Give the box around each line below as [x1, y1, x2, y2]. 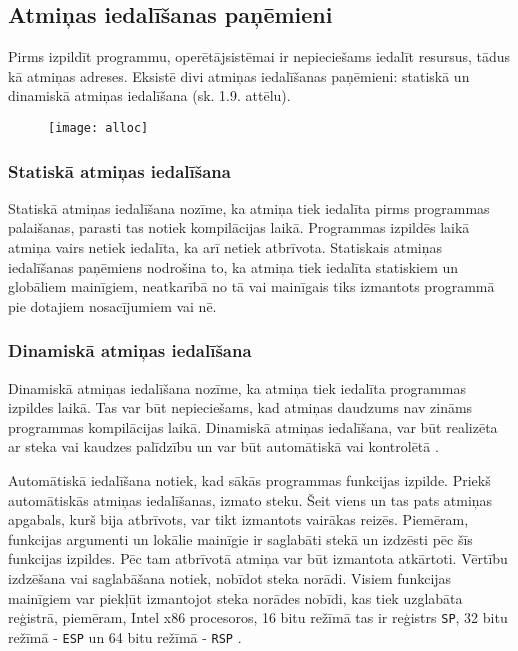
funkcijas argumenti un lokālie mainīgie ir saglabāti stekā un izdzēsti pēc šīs [8, 528, 473, 549]
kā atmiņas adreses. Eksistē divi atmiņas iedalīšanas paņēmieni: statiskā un [8, 65, 470, 86]
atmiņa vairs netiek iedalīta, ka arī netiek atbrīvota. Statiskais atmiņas [8, 237, 443, 258]
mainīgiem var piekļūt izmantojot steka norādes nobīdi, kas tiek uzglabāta [8, 587, 463, 608]
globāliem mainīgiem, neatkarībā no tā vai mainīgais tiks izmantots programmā [8, 276, 495, 297]
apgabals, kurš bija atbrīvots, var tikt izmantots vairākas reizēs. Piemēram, [8, 509, 469, 530]
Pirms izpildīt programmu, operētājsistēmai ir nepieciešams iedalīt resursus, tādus [8, 46, 511, 67]
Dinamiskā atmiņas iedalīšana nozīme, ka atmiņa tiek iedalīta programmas [8, 377, 466, 398]
